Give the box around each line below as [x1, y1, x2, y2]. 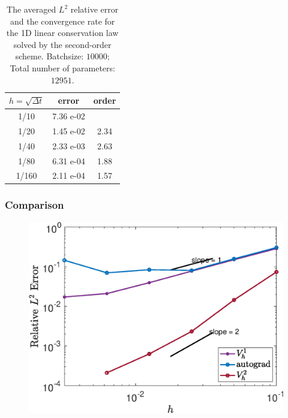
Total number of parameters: [10, 61, 115, 74]
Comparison [5, 197, 64, 212]
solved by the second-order [13, 38, 112, 50]
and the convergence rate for [10, 14, 115, 27]
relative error [70, 3, 119, 15]
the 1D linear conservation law [6, 26, 119, 39]
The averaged [7, 3, 56, 15]
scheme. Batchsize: [15, 50, 84, 62]
